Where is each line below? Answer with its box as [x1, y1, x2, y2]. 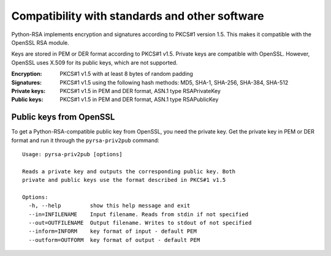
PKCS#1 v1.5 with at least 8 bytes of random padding [59, 70, 193, 78]
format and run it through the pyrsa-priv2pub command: [11, 137, 159, 144]
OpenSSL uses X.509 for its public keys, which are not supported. [11, 59, 178, 66]
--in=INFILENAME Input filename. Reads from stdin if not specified [28, 211, 249, 217]
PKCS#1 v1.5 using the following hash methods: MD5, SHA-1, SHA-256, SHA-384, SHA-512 [59, 78, 289, 86]
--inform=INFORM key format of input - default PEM [28, 228, 197, 235]
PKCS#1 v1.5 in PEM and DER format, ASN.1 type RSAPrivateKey [59, 87, 221, 94]
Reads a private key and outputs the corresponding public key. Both [22, 168, 236, 175]
